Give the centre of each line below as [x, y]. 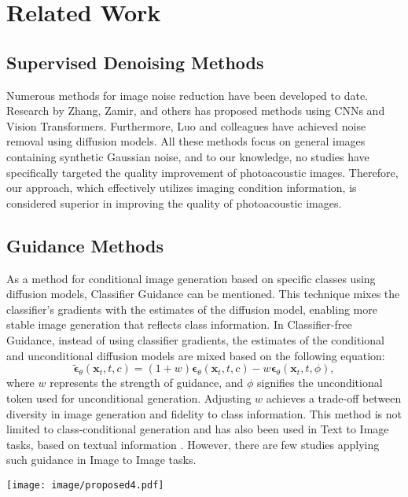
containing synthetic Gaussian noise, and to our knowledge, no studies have [188, 156]
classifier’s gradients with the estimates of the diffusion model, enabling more [192, 309]
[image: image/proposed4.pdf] [85, 485]
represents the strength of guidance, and [147, 383]
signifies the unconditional [320, 383]
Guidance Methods [85, 245]
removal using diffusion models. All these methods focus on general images [186, 141]
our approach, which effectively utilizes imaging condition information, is [182, 188]
